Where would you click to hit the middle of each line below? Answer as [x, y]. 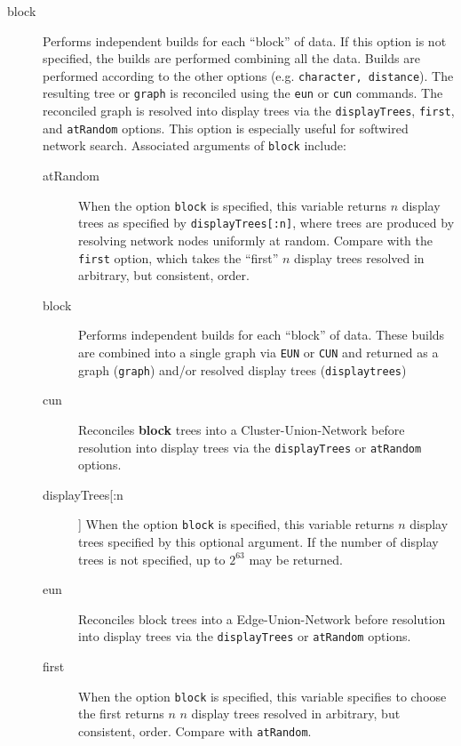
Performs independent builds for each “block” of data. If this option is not [245, 40]
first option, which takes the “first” [179, 257]
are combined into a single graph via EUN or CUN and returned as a [258, 352]
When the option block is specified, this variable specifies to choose [262, 696]
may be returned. [296, 559]
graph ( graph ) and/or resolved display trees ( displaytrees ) [242, 369]
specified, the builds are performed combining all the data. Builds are [231, 58]
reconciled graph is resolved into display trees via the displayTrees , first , [249, 111]
